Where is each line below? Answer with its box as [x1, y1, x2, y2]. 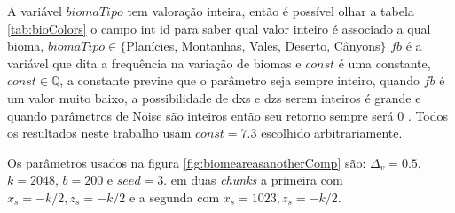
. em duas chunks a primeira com [163, 170, 343, 189]
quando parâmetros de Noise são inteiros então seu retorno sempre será [7, 106, 394, 124]
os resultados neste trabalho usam [7, 123, 192, 142]
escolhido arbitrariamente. [261, 123, 403, 142]
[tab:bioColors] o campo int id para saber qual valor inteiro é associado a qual [7, 19, 431, 37]
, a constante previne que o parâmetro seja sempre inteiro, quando [59, 71, 420, 90]
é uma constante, [338, 53, 431, 72]
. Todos [407, 106, 449, 124]
